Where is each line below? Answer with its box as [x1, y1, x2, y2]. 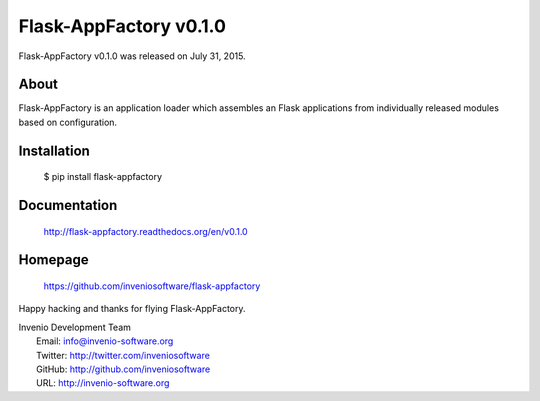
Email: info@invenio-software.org [36, 335, 174, 347]
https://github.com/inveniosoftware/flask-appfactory [43, 280, 261, 292]
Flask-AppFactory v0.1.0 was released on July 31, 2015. [18, 50, 246, 62]
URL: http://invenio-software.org [36, 377, 170, 389]
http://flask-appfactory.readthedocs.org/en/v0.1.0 [43, 225, 249, 237]
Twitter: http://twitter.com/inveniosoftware [36, 349, 210, 361]
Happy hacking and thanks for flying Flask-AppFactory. [18, 303, 246, 315]
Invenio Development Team [18, 321, 132, 333]
